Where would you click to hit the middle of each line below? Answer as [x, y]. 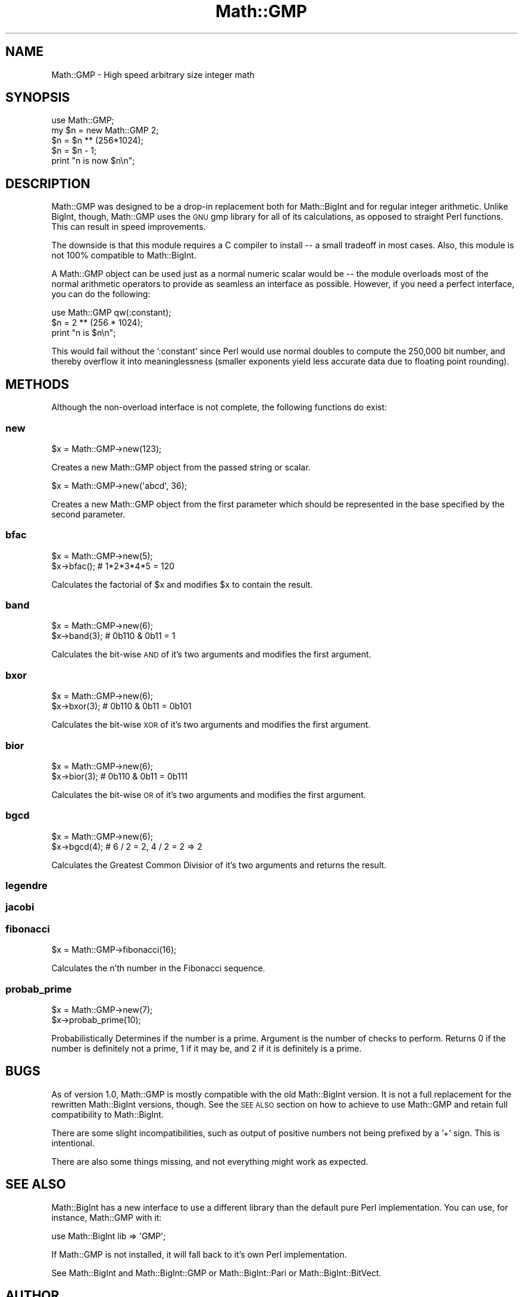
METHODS [37, 384]
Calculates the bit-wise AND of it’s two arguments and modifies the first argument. [211, 654]
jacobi [20, 907]
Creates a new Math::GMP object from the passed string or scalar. [181, 467]
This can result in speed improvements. [129, 227]
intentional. [73, 1143]
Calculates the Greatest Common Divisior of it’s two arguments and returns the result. [219, 865]
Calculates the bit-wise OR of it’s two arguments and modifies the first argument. [209, 794]
